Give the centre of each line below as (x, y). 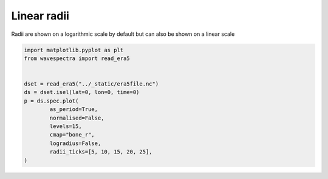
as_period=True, (74, 110)
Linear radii (40, 16)
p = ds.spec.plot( (51, 101)
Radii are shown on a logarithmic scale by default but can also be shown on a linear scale (123, 34)
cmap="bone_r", (72, 135)
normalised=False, (77, 118)
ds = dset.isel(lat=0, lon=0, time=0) (82, 92)
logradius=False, (75, 143)
